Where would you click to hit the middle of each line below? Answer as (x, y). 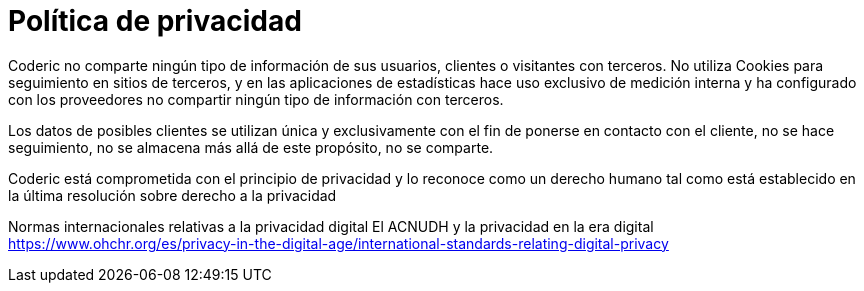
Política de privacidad (155, 21)
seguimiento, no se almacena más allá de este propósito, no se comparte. (251, 147)
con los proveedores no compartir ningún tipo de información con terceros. (256, 99)
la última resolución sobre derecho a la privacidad (172, 195)
